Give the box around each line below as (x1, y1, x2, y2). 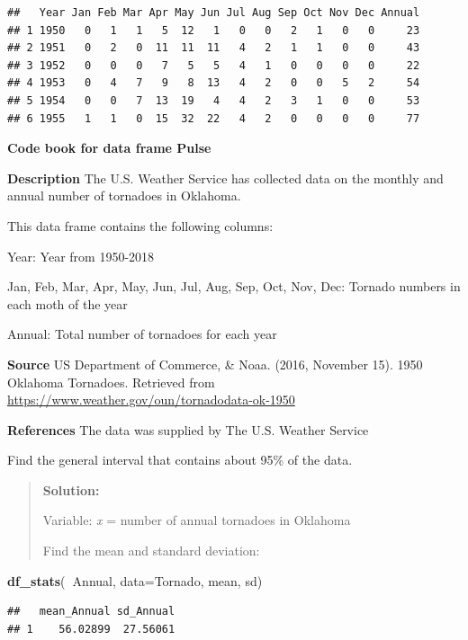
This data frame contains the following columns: (7, 216, 274, 235)
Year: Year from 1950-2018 (7, 246, 155, 265)
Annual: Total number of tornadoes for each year (7, 324, 277, 343)
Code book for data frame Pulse (7, 138, 211, 157)
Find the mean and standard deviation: (42, 541, 260, 560)
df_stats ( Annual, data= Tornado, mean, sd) (7, 571, 263, 590)
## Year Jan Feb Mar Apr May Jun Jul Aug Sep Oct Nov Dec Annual (7, 6, 420, 19)
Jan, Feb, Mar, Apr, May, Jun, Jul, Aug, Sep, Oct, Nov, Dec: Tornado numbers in (7, 277, 461, 296)
